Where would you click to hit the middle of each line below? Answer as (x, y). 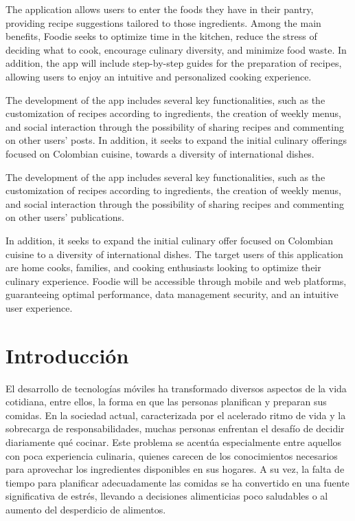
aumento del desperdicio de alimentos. (86, 509)
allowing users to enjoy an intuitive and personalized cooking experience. (159, 76)
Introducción (67, 355)
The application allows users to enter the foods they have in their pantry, (160, 9)
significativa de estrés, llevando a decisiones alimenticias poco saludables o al (167, 496)
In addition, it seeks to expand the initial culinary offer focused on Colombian (170, 240)
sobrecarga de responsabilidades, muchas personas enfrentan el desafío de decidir (175, 428)
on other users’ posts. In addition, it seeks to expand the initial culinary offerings (176, 140)
